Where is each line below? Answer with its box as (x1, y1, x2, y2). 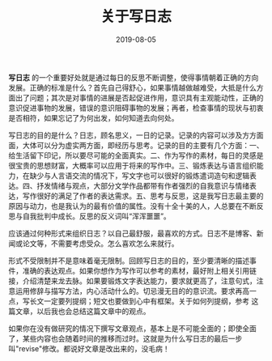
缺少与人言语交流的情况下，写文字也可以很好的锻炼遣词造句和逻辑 (29, 171, 249, 180)
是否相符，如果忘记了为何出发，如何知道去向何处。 (8, 113, 179, 122)
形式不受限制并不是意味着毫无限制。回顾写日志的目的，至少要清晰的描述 (8, 256, 249, 265)
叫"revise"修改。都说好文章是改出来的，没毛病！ (8, 343, 170, 353)
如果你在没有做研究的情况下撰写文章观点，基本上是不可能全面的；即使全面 (8, 323, 257, 333)
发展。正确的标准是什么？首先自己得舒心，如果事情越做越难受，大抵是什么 (8, 83, 257, 92)
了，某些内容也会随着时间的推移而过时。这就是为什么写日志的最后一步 (8, 333, 243, 343)
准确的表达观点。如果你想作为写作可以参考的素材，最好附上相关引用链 (22, 265, 257, 275)
